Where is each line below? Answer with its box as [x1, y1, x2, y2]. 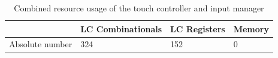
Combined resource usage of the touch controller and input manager [14, 2, 264, 14]
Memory [233, 22, 269, 35]
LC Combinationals [80, 22, 162, 35]
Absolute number [9, 38, 72, 50]
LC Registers [170, 22, 225, 35]
